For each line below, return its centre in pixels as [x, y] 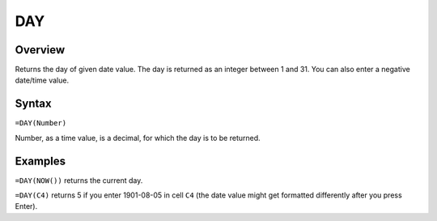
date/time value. [42, 80]
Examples [40, 161]
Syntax [33, 104]
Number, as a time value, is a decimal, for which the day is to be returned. [138, 138]
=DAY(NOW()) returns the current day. [79, 180]
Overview [40, 50]
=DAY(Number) [41, 123]
